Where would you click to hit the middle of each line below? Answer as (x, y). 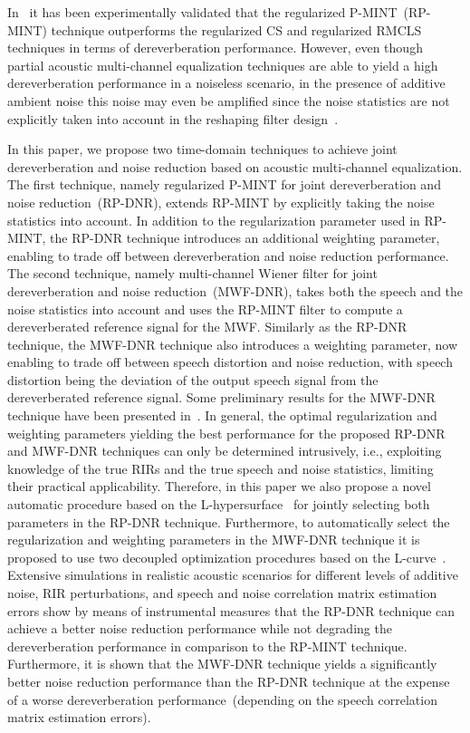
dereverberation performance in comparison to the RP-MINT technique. (207, 646)
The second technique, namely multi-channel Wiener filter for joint (192, 273)
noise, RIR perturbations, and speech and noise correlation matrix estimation (222, 593)
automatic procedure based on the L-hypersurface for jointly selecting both (219, 504)
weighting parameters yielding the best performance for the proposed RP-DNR (226, 433)
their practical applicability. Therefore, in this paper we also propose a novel (219, 486)
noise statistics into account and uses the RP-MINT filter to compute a (205, 309)
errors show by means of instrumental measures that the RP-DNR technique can (231, 610)
